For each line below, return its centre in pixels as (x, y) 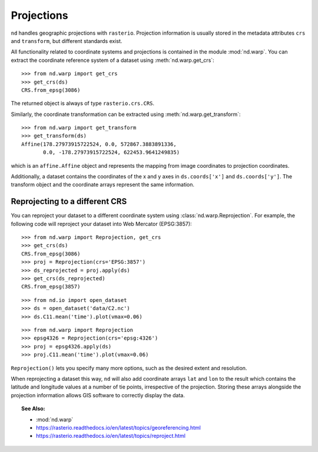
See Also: (33, 408)
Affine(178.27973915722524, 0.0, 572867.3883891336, (99, 144)
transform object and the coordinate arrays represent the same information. (102, 185)
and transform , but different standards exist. (67, 41)
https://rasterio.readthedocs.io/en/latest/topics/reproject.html (111, 436)
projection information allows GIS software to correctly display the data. (98, 395)
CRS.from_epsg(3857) (51, 287)
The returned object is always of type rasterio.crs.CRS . (83, 104)
